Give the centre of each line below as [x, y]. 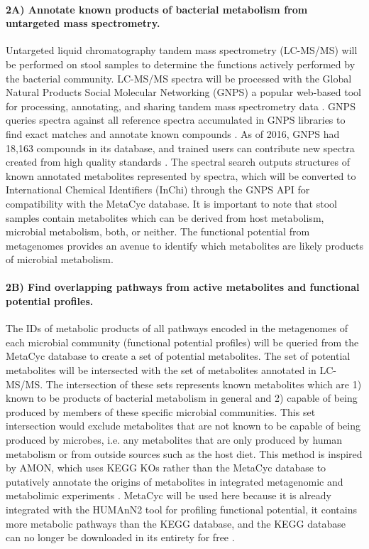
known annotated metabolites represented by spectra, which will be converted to [181, 175]
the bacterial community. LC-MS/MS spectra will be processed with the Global [179, 78]
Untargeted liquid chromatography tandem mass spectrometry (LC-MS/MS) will [182, 50]
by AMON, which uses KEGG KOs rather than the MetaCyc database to [166, 468]
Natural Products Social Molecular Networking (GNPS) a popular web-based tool [184, 92]
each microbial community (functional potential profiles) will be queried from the [182, 342]
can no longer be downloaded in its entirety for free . [120, 537]
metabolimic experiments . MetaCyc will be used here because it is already [169, 495]
